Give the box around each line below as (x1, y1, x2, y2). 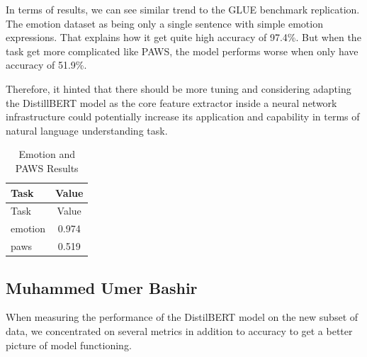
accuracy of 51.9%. (6, 57, 87, 72)
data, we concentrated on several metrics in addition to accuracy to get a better (6, 323, 353, 338)
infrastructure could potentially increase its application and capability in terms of (6, 109, 360, 124)
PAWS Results (15, 160, 79, 175)
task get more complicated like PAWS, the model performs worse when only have (6, 43, 358, 58)
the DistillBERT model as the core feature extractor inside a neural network (6, 95, 337, 110)
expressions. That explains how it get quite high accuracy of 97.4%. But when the (6, 30, 361, 45)
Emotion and (18, 147, 75, 161)
